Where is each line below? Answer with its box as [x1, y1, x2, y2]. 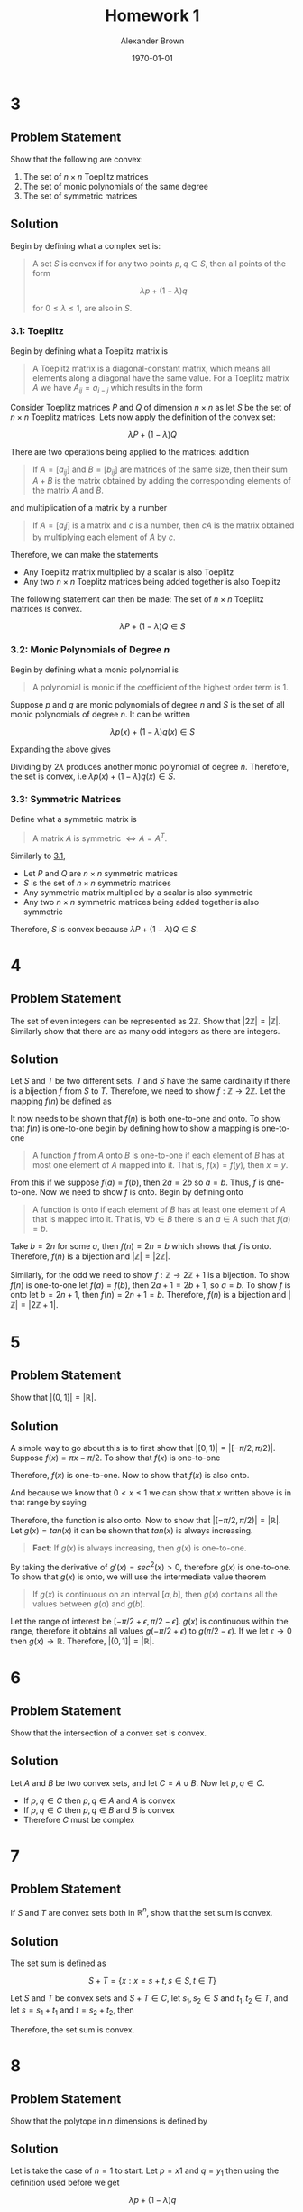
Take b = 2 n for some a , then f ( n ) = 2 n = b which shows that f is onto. [10, 1241, 271, 1252]
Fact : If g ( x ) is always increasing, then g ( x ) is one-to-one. [32, 1542, 247, 1553]
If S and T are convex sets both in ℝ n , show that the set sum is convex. [10, 1905, 273, 1918]
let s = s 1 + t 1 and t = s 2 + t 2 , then [10, 2004, 134, 2017]
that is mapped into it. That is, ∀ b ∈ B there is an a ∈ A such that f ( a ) [32, 1214, 291, 1225]
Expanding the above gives [10, 744, 111, 754]
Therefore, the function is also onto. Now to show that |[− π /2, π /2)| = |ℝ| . [10, 1515, 282, 1526]
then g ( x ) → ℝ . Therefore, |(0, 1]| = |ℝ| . [10, 1635, 155, 1646]
